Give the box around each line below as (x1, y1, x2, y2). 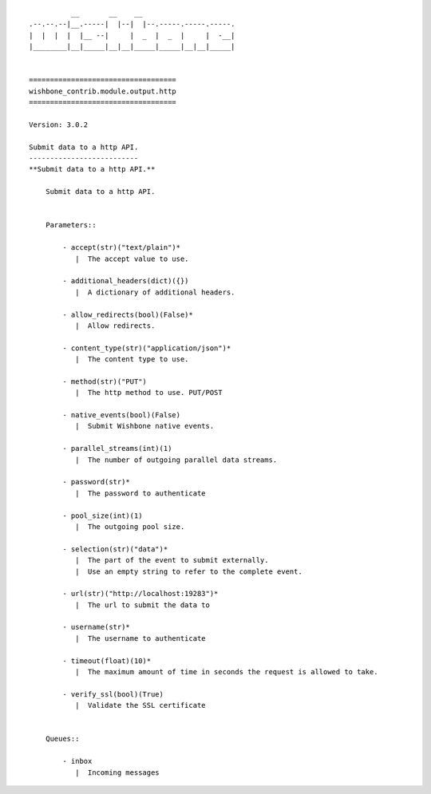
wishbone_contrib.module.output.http (29, 86, 177, 96)
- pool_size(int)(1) (62, 511, 143, 520)
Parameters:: (45, 220, 97, 230)
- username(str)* (62, 622, 131, 632)
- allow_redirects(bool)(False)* (62, 310, 193, 319)
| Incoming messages (74, 768, 160, 777)
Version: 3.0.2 (29, 120, 89, 129)
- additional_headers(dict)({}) (62, 276, 189, 286)
